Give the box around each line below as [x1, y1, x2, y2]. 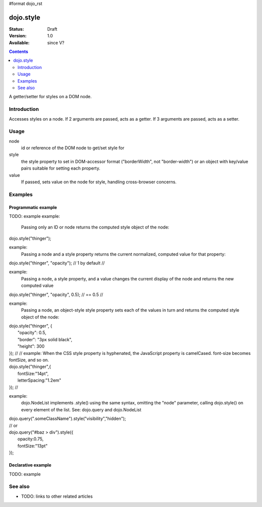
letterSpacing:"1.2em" [17, 377, 62, 384]
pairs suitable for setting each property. [21, 165, 100, 171]
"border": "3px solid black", [17, 336, 73, 342]
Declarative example [9, 462, 51, 468]
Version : [9, 33, 27, 39]
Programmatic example [9, 204, 57, 210]
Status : [9, 26, 24, 32]
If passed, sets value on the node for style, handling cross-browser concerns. [21, 179, 177, 185]
